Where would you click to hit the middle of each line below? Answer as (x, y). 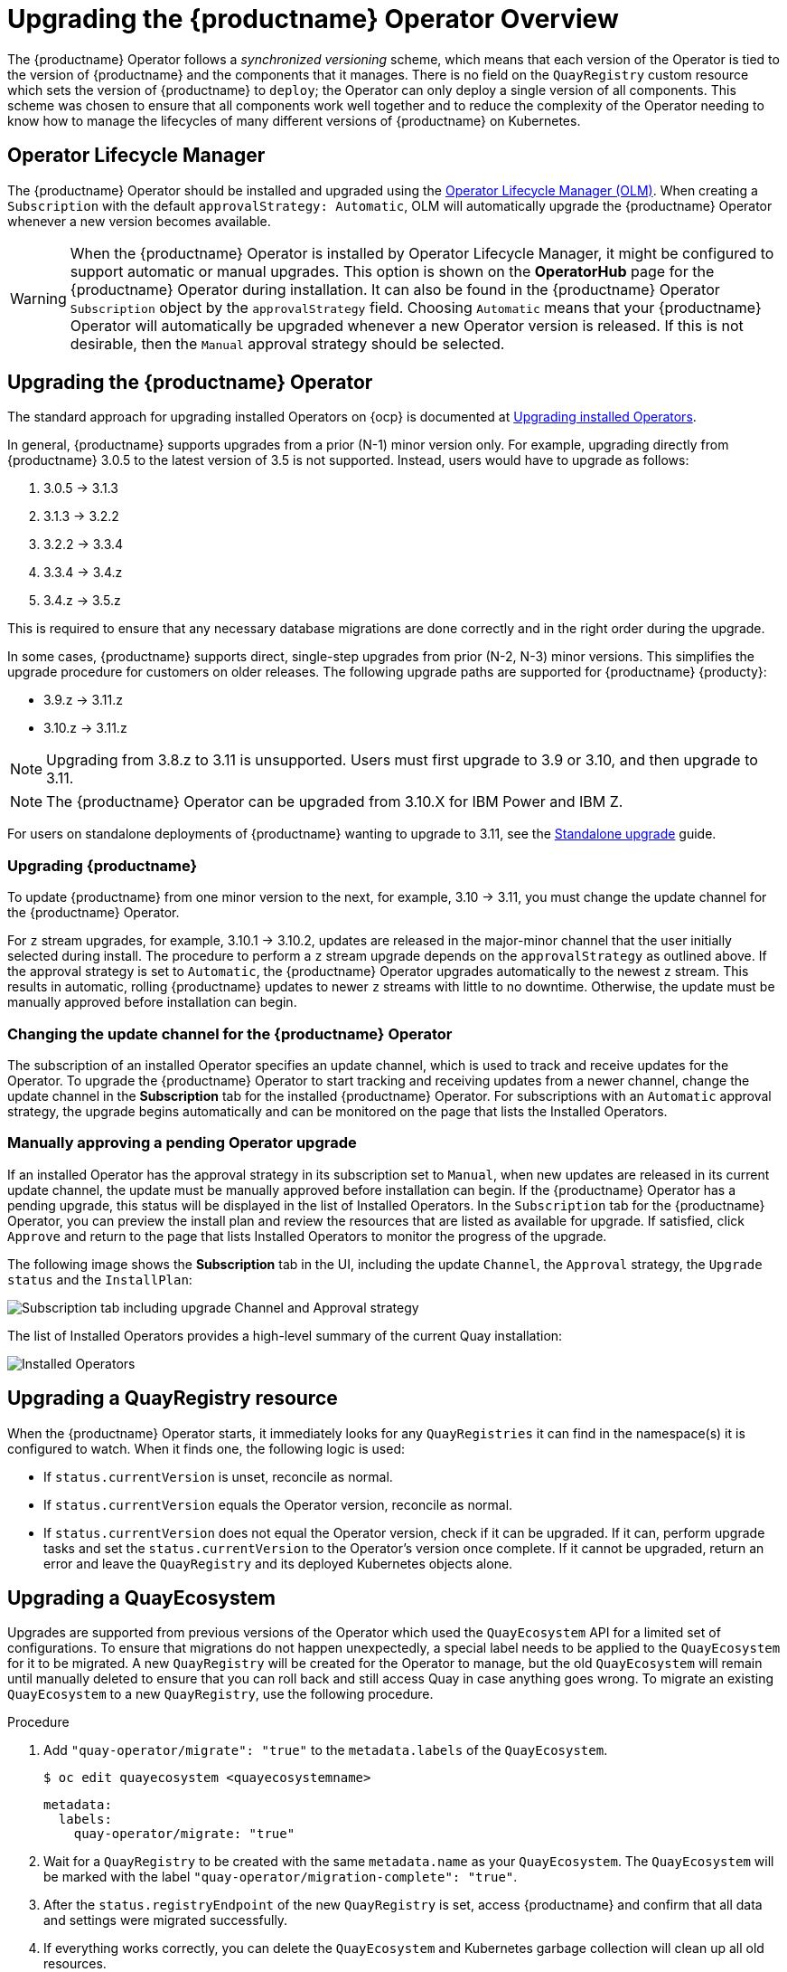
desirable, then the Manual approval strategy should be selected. (287, 343)
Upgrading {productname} (103, 865)
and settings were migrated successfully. (166, 1920)
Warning (38, 298)
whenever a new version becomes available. (139, 221)
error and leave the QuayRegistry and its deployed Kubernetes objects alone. (278, 1563)
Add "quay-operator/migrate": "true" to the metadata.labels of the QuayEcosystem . (326, 1750)
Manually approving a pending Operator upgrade (182, 1143)
